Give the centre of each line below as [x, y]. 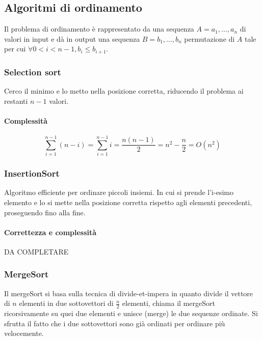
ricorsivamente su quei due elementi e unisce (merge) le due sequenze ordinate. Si [131, 313]
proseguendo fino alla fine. [45, 212]
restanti [16, 101]
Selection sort [33, 72]
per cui [15, 49]
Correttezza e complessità [50, 232]
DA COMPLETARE [36, 251]
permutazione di [209, 38]
